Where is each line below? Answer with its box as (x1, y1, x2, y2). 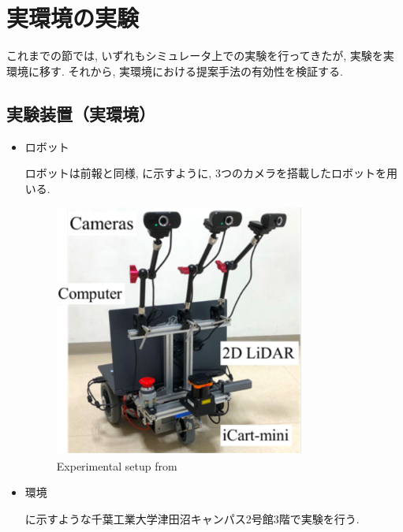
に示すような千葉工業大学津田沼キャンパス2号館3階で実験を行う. (24, 511, 360, 527)
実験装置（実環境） (6, 101, 155, 125)
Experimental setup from (56, 457, 177, 474)
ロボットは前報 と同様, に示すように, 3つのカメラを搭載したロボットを (24, 165, 386, 181)
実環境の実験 (6, 2, 140, 34)
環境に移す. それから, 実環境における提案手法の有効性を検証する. (6, 62, 343, 79)
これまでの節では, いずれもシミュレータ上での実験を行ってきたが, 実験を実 (6, 47, 394, 64)
